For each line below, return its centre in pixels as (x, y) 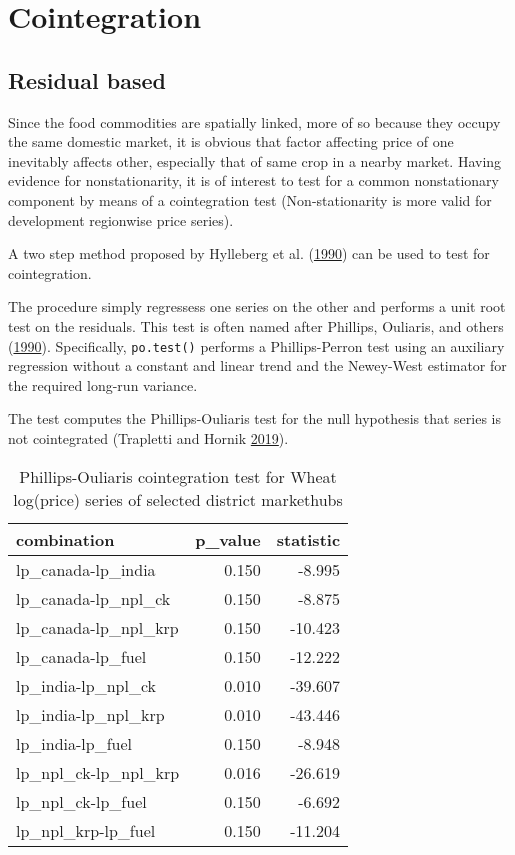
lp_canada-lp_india (86, 569)
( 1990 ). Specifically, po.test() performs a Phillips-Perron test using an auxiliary (256, 345)
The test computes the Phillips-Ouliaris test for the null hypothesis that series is (255, 418)
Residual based (87, 79)
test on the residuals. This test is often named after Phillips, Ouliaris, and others (256, 325)
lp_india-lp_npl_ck (86, 685)
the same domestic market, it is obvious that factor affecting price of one (231, 141)
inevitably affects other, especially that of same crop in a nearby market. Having (255, 160)
